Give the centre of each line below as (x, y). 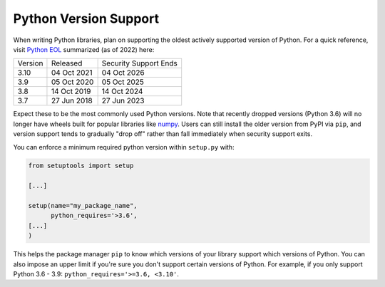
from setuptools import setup (81, 166)
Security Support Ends (140, 63)
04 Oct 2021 (72, 73)
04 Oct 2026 (123, 73)
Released (67, 63)
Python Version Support (86, 19)
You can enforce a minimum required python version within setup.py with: (124, 147)
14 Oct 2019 (71, 91)
